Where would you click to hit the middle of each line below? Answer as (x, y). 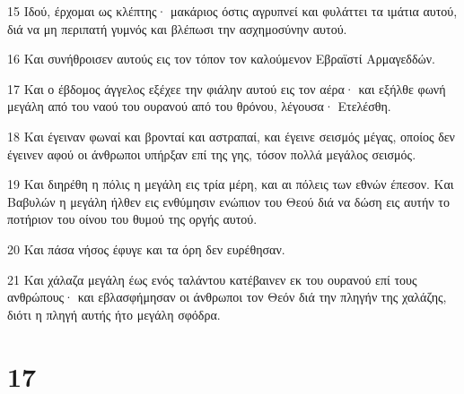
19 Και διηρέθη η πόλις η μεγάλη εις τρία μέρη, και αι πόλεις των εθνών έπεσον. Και (231, 184)
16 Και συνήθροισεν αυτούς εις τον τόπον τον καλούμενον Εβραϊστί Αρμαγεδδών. (221, 59)
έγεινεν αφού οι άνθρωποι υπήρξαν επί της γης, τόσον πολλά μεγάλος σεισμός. (212, 154)
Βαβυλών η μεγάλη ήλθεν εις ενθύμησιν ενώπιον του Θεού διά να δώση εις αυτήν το (228, 201)
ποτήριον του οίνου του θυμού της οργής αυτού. (132, 219)
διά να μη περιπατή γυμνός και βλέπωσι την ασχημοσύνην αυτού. (177, 28)
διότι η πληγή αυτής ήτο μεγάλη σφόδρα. (114, 314)
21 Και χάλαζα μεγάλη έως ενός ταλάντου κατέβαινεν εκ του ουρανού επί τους (212, 279)
